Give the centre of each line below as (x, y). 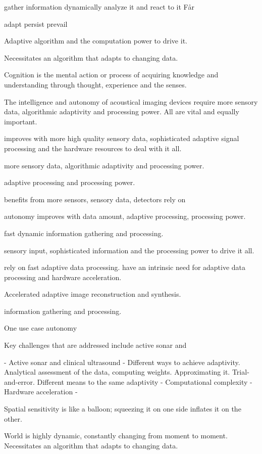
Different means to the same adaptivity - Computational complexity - (145, 381)
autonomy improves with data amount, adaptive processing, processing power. (125, 216)
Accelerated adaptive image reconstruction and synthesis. (93, 294)
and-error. (19, 381)
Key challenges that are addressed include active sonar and (95, 345)
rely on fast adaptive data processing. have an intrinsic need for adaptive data (125, 267)
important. (21, 121)
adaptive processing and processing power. (70, 182)
